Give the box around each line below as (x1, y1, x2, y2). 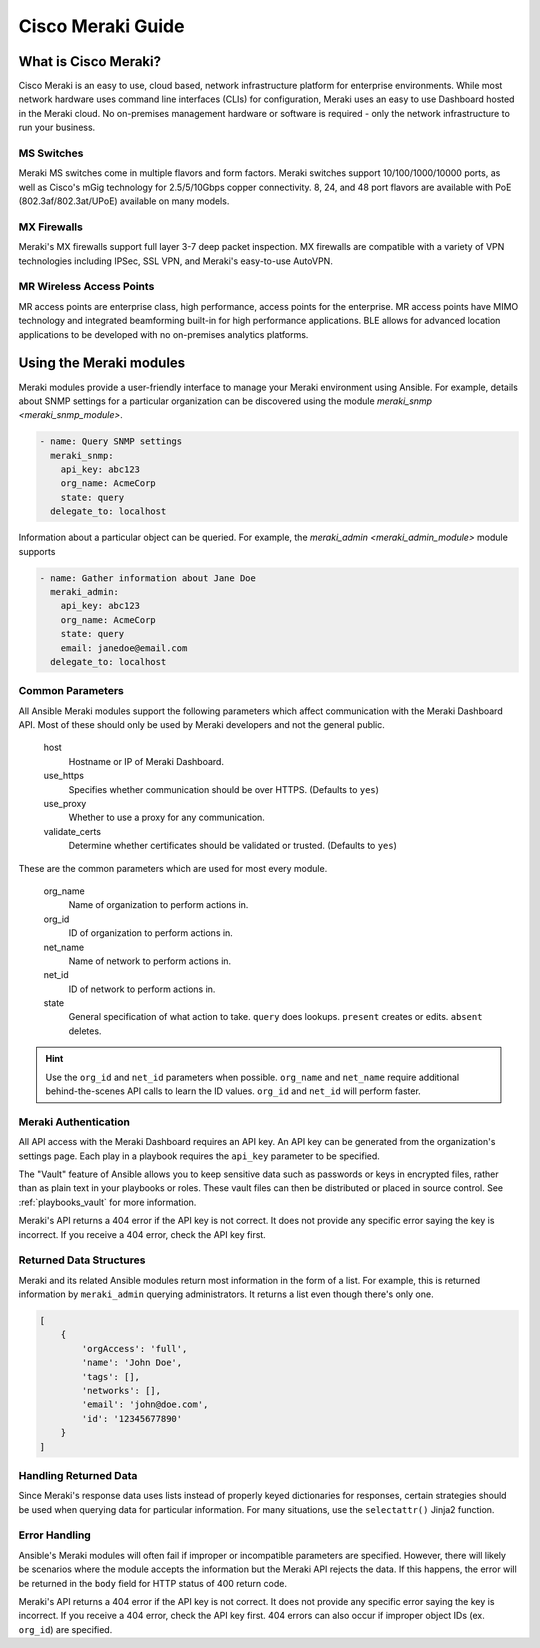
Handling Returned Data (18, 1468, 138, 1482)
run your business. (18, 121, 96, 134)
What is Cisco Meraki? (18, 53, 162, 70)
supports (18, 545, 56, 557)
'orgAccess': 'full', (81, 1343, 188, 1354)
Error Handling (18, 1528, 92, 1542)
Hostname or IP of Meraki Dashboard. (68, 755, 225, 767)
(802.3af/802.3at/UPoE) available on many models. (18, 195, 230, 207)
